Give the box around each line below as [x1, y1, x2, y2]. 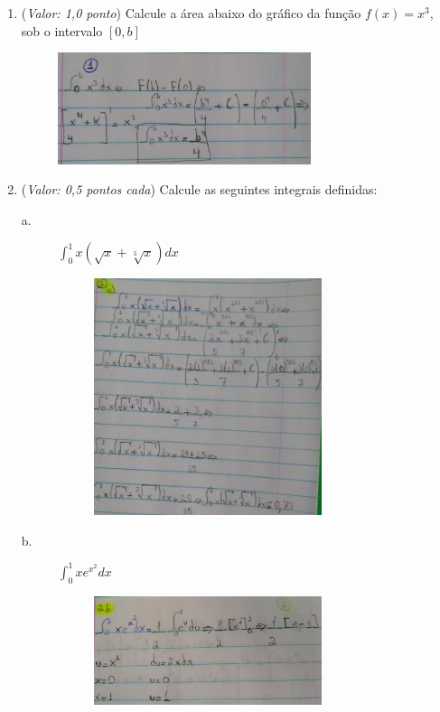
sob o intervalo [21, 21, 103, 40]
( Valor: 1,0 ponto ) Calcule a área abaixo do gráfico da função [21, 4, 361, 22]
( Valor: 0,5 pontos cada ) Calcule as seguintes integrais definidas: [21, 180, 378, 199]
